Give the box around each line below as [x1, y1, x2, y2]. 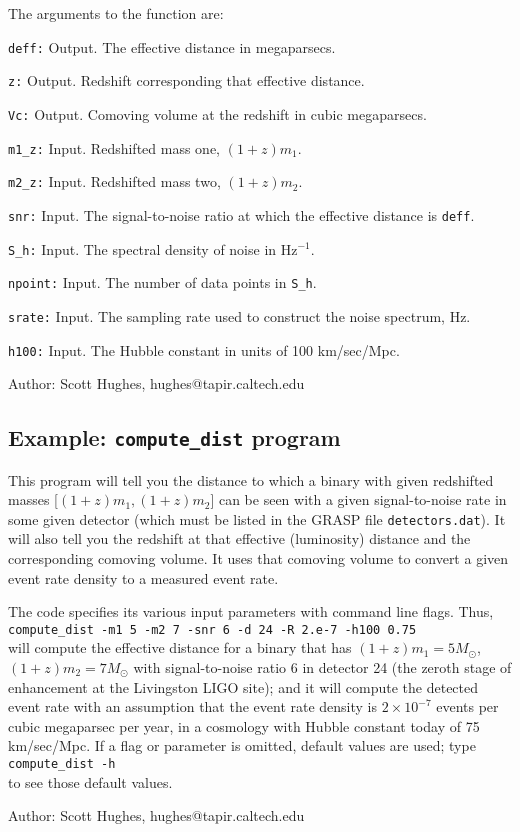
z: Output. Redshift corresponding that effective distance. [8, 70, 365, 91]
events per [436, 696, 499, 717]
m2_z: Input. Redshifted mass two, [8, 171, 221, 192]
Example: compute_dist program [8, 422, 341, 453]
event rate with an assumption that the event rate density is [8, 696, 378, 717]
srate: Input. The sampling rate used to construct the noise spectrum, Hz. [8, 305, 471, 326]
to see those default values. [8, 771, 173, 792]
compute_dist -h [8, 756, 116, 771]
